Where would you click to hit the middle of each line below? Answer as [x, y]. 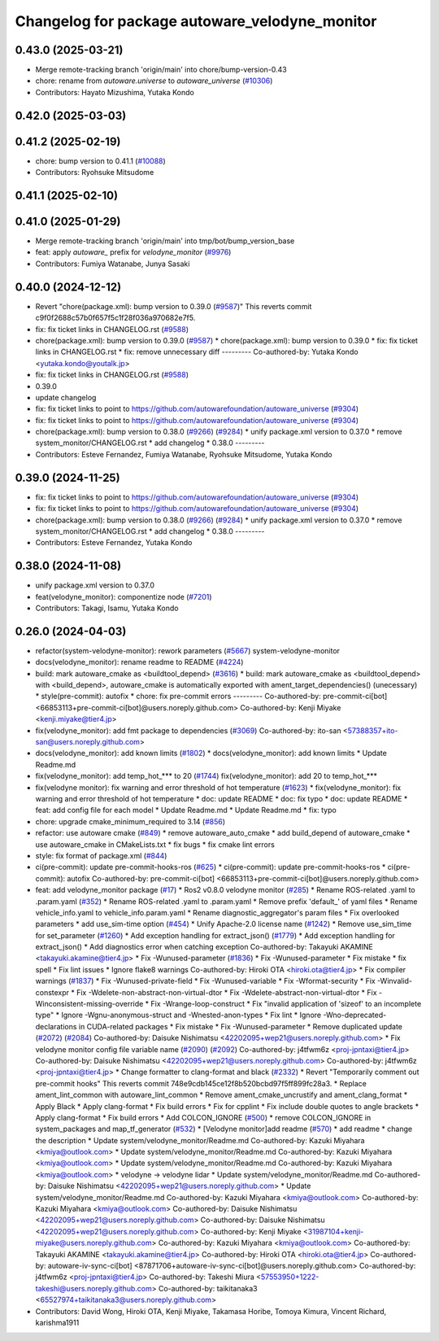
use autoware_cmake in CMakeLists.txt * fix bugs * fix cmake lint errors [155, 844]
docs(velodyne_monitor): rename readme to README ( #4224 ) [139, 662]
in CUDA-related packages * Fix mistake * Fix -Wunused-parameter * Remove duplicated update [240, 1026]
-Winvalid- [395, 981]
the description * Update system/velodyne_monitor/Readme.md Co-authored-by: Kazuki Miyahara [200, 1140]
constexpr [52, 992]
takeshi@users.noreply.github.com [93, 1288]
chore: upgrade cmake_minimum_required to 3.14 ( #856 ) [130, 821]
